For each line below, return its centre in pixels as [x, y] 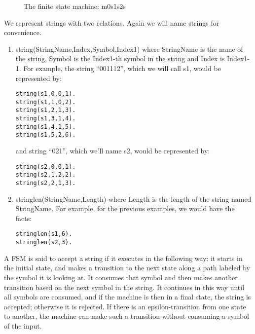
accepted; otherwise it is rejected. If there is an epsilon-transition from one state [125, 306]
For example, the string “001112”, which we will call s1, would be [122, 68]
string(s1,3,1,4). [46, 119]
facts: [24, 218]
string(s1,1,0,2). [46, 102]
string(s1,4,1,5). [46, 127]
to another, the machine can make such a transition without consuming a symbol [127, 316]
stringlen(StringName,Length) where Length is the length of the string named [133, 199]
